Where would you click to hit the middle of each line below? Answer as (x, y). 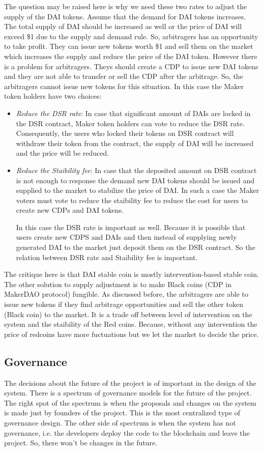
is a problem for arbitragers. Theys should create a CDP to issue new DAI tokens (131, 66)
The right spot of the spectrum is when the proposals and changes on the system (130, 402)
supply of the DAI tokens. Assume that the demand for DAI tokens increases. (125, 16)
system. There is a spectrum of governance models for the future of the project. (128, 393)
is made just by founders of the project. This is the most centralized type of (122, 413)
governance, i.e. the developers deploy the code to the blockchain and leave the (127, 432)
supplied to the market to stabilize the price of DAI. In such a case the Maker (138, 190)
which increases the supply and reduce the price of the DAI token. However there (131, 56)
